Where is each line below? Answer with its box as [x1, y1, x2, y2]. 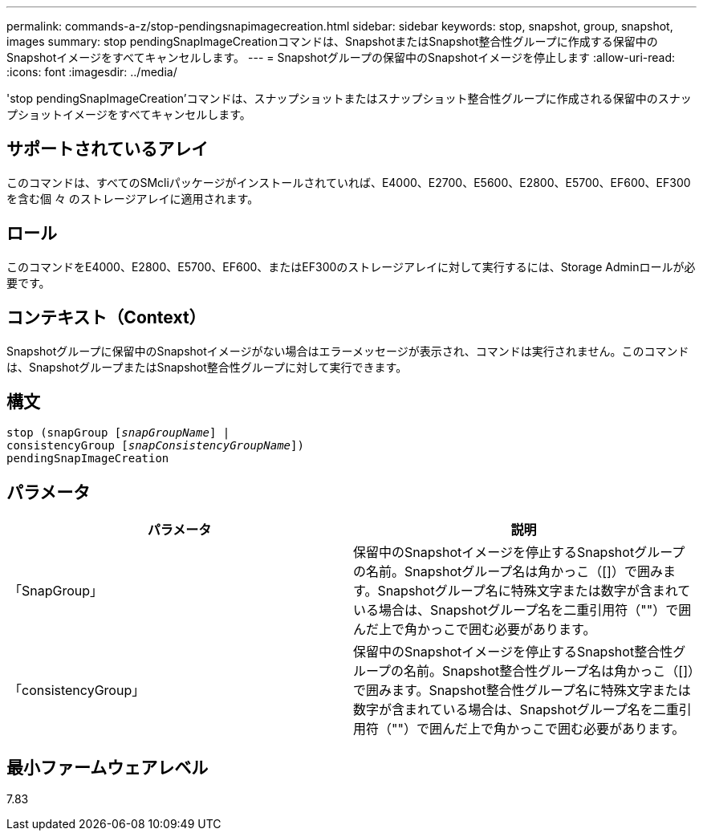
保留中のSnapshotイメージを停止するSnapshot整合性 [353, 644, 673, 660]
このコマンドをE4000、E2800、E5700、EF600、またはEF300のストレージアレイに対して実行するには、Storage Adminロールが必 [6, 259, 696, 274]
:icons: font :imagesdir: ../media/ [6, 65, 177, 79]
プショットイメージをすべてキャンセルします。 [6, 108, 251, 121]
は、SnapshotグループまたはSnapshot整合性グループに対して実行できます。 [6, 360, 408, 374]
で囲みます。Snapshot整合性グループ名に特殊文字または [353, 682, 691, 699]
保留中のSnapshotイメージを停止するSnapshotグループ [353, 544, 685, 561]
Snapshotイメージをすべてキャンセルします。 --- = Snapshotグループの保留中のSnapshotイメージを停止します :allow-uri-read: [6, 51, 676, 64]
